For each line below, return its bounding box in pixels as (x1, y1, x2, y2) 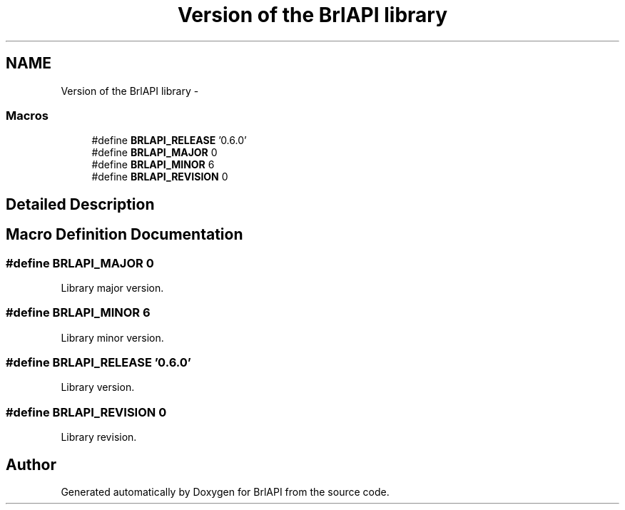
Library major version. (61, 281, 164, 294)
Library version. (61, 381, 135, 394)
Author (6, 455, 56, 474)
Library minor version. (61, 331, 164, 344)
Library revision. (61, 431, 137, 444)
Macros (6, 108, 49, 123)
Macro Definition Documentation (6, 225, 243, 244)
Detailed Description (6, 195, 155, 213)
